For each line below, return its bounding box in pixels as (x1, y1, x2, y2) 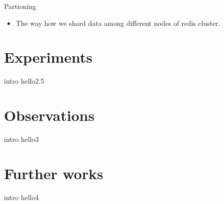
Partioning (4, 1, 36, 11)
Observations (4, 105, 95, 125)
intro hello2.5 (4, 76, 44, 86)
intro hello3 (4, 134, 39, 144)
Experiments (4, 47, 93, 67)
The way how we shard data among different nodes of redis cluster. (15, 17, 221, 28)
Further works (4, 163, 104, 183)
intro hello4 (4, 192, 39, 202)
